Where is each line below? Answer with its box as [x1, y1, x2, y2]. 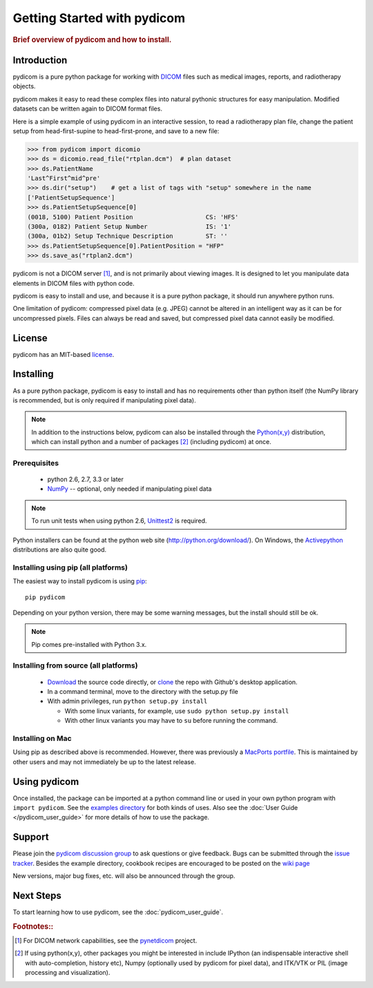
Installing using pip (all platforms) [12, 563, 128, 572]
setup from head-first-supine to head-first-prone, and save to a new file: [12, 126, 220, 135]
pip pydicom [25, 593, 66, 601]
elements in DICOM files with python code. [12, 279, 135, 287]
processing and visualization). [25, 969, 111, 977]
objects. [12, 82, 36, 90]
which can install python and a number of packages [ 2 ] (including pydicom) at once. [31, 438, 272, 446]
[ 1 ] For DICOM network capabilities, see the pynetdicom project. [15, 936, 198, 945]
